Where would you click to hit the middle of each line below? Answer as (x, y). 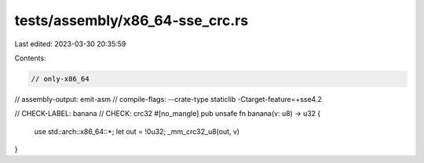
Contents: (30, 58)
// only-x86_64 (60, 79)
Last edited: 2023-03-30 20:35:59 (70, 44)
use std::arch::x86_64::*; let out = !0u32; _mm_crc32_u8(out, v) (137, 131)
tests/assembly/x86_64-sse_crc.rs (132, 20)
